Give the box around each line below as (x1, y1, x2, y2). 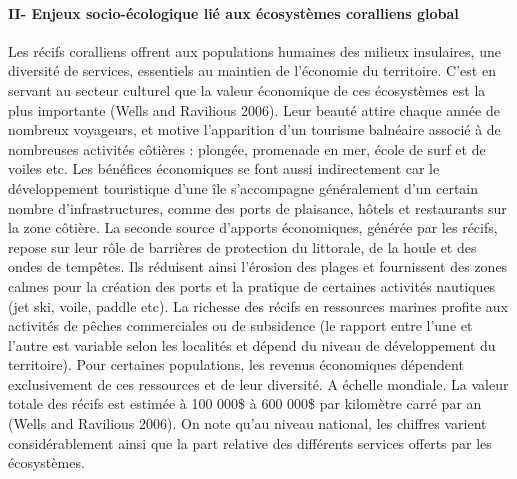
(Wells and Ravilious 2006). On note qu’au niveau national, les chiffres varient (8, 413, 487, 434)
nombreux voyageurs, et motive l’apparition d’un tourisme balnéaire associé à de (8, 119, 501, 140)
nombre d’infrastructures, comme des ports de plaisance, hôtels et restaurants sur (8, 197, 507, 218)
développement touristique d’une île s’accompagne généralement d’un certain (8, 177, 479, 198)
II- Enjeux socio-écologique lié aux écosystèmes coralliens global (8, 2, 459, 23)
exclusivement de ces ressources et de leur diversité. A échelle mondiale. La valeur (8, 373, 509, 394)
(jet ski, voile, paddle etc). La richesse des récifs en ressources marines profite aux (8, 295, 508, 316)
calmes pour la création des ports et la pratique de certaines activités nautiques (8, 275, 496, 296)
